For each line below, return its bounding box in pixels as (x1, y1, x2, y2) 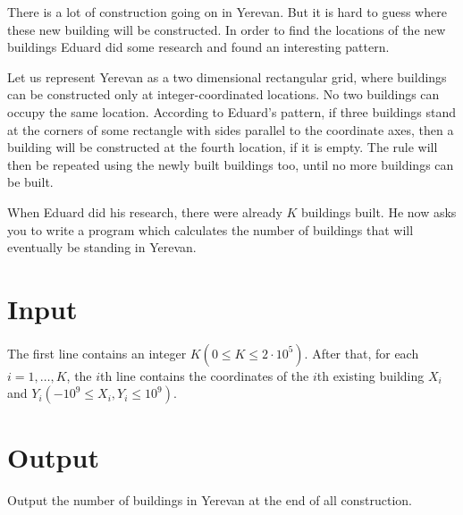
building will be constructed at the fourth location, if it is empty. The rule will (7, 138, 438, 156)
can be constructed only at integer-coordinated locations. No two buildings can (7, 85, 440, 104)
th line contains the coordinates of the (100, 366, 309, 384)
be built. (7, 173, 54, 191)
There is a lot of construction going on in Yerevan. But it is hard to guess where (7, 3, 447, 21)
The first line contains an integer (7, 343, 187, 362)
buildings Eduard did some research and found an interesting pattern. (7, 38, 390, 56)
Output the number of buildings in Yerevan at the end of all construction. (7, 490, 412, 509)
